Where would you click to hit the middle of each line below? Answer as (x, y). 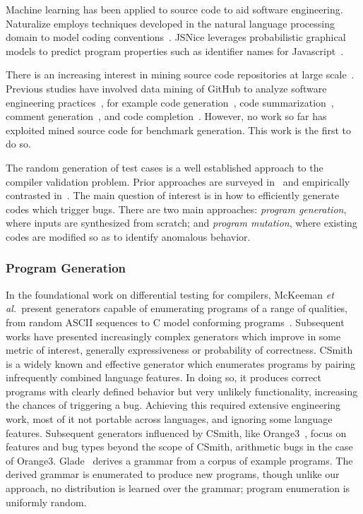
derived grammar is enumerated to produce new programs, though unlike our (173, 474)
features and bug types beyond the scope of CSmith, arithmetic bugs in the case (179, 447)
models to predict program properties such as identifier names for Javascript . (175, 50)
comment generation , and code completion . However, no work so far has (166, 116)
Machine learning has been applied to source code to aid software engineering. (174, 9)
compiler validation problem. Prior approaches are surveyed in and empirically (178, 181)
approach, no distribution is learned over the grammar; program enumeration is (178, 488)
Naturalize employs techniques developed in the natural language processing (170, 23)
